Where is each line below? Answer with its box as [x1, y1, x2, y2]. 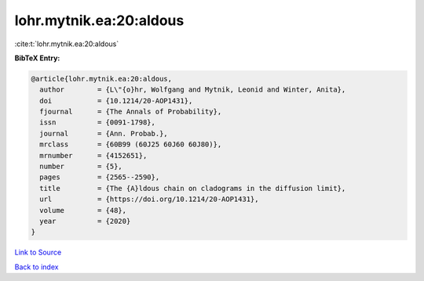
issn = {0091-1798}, [39, 118, 156, 127]
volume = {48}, [39, 206, 127, 214]
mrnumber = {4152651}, [39, 151, 148, 160]
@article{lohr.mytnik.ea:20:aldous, [31, 74, 173, 83]
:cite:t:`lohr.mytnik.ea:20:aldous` [14, 39, 119, 49]
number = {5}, [39, 162, 123, 171]
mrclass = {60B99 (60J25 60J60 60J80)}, [39, 140, 222, 149]
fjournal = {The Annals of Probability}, [39, 107, 222, 117]
